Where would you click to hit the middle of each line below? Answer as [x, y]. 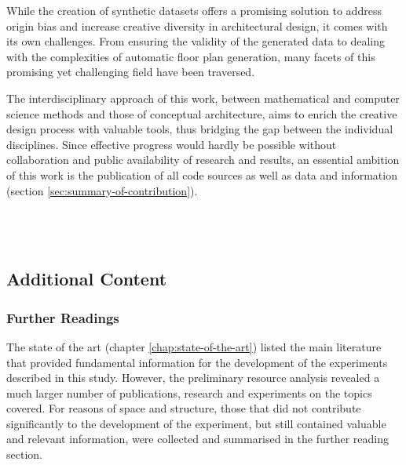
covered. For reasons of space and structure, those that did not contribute [184, 408]
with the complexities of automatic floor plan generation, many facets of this [191, 56]
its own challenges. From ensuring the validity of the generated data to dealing [196, 41]
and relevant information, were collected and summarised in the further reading [198, 439]
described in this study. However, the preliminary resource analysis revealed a [193, 378]
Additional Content [87, 279]
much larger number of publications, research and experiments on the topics [189, 392]
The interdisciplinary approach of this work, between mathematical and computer [203, 98]
